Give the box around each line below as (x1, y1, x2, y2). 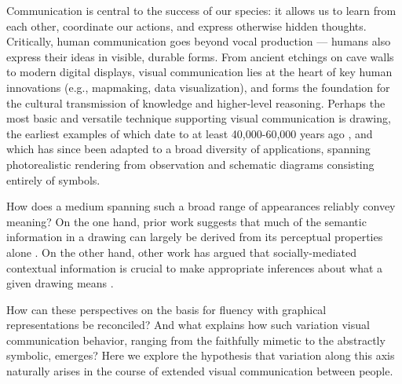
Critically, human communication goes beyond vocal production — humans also (6, 33, 391, 49)
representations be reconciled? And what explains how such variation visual (6, 316, 370, 333)
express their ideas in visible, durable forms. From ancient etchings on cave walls (6, 48, 394, 64)
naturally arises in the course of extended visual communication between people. (6, 363, 393, 379)
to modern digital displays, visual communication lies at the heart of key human (6, 64, 393, 80)
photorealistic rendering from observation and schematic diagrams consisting (6, 155, 375, 172)
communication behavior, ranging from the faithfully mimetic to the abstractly (6, 331, 386, 348)
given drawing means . (6, 275, 114, 291)
